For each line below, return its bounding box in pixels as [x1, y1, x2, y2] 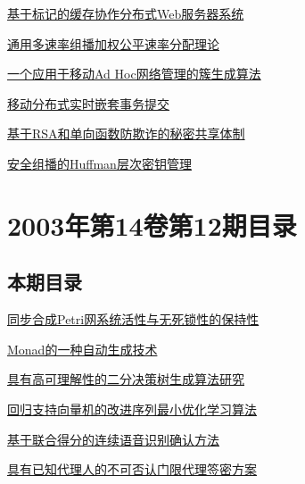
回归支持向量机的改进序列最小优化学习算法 [7, 399, 257, 418]
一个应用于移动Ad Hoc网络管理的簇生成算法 [7, 64, 261, 83]
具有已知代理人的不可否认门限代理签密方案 [7, 460, 257, 479]
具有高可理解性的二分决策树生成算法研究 [7, 370, 244, 388]
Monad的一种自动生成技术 [7, 339, 158, 358]
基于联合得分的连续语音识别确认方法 [7, 430, 219, 448]
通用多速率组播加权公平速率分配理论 [7, 34, 219, 53]
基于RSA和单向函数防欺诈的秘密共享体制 [7, 124, 245, 143]
